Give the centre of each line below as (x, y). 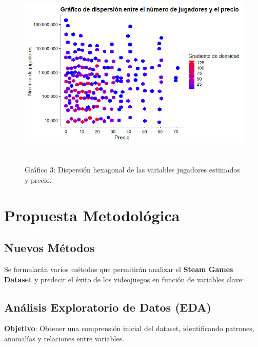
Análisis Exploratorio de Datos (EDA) (108, 307)
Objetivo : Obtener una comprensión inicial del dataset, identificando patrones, (129, 328)
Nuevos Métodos (49, 248)
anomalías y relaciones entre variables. (64, 339)
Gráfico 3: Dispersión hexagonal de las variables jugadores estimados (132, 170)
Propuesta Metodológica (92, 215)
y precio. (38, 179)
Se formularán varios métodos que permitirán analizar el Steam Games (119, 269)
